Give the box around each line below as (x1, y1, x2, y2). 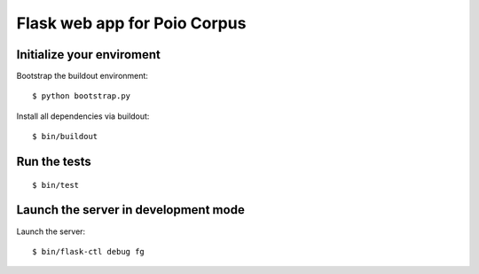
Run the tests (16, 154, 92, 169)
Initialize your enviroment (16, 47, 161, 62)
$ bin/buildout (32, 131, 98, 142)
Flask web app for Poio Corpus (16, 13, 247, 33)
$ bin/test (32, 180, 80, 190)
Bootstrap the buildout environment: (16, 71, 148, 82)
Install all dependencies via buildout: (16, 111, 150, 121)
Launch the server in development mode (16, 202, 246, 217)
